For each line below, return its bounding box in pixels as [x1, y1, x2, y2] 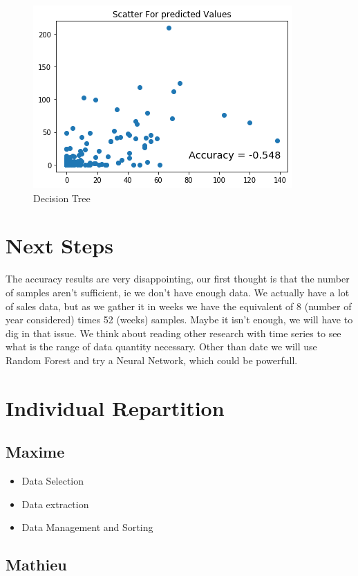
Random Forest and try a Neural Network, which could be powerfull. [6, 352, 298, 367]
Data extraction [21, 496, 89, 511]
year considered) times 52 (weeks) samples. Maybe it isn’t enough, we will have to [6, 312, 353, 327]
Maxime [6, 441, 65, 462]
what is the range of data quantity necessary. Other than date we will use [6, 339, 317, 354]
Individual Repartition [6, 393, 225, 422]
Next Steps [6, 231, 113, 260]
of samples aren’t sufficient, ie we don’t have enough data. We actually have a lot [6, 285, 350, 299]
